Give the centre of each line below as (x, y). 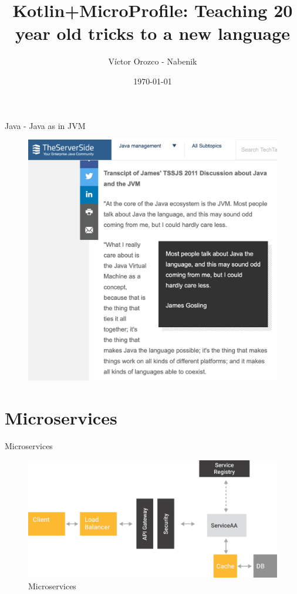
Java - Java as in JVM (45, 125)
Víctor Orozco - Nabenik (153, 61)
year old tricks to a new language (153, 33)
